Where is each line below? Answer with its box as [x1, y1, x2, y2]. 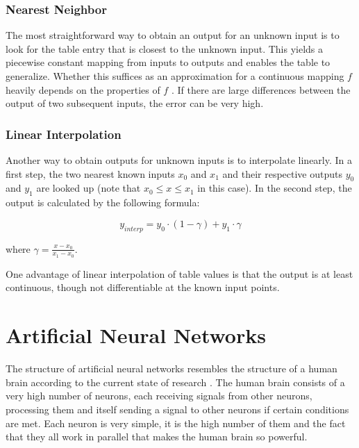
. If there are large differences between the [171, 82, 351, 97]
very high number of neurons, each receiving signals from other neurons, [6, 388, 312, 403]
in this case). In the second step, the [197, 181, 352, 195]
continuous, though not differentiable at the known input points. [6, 280, 280, 294]
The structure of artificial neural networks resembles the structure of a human [6, 361, 337, 376]
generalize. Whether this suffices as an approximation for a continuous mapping [6, 69, 344, 83]
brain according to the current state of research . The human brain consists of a [6, 374, 345, 389]
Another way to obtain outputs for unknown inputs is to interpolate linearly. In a [6, 153, 353, 167]
